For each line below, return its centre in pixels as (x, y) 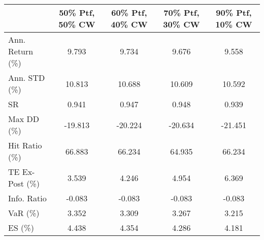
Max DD (24, 119)
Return (21, 51)
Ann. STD (27, 78)
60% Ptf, (129, 12)
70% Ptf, (181, 12)
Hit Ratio (25, 145)
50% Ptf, (77, 12)
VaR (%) (24, 213)
